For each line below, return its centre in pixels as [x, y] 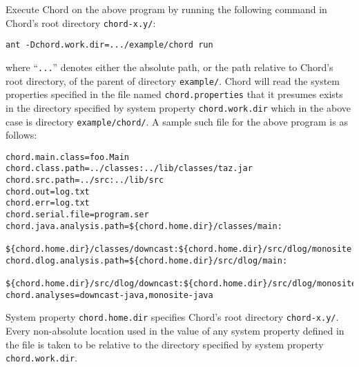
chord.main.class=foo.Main [67, 157]
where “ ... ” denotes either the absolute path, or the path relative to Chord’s [169, 67]
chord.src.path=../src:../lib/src [85, 180]
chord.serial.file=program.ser [77, 215]
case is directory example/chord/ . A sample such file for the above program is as [177, 121]
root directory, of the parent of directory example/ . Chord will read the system [173, 80]
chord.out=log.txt [48, 191]
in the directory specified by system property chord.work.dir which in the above [178, 107]
